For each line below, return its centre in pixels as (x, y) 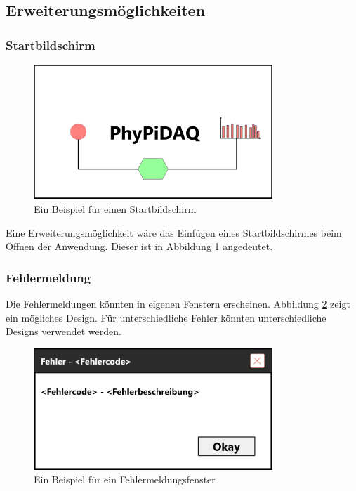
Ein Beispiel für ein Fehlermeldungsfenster (125, 479)
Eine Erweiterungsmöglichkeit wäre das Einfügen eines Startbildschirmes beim (174, 232)
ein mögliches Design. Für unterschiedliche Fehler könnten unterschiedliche (166, 317)
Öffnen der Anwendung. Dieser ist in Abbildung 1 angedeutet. (139, 246)
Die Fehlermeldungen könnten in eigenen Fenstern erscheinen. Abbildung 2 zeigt (178, 303)
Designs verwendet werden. (64, 331)
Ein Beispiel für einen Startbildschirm (115, 208)
